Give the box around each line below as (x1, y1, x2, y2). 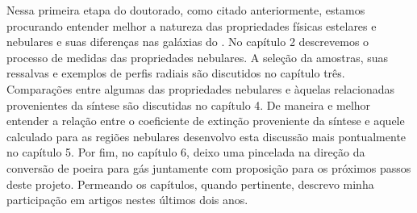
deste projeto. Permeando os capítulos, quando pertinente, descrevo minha (6, 175, 374, 192)
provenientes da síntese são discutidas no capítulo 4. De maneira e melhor (6, 96, 371, 113)
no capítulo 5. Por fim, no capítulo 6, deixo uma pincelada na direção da (6, 144, 365, 161)
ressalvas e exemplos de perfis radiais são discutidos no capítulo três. (6, 65, 345, 81)
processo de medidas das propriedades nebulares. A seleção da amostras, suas (6, 48, 389, 65)
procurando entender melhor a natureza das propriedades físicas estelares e (6, 17, 377, 34)
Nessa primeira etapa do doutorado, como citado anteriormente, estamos (6, 2, 365, 18)
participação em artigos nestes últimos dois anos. (6, 191, 248, 208)
